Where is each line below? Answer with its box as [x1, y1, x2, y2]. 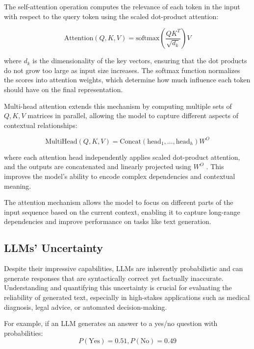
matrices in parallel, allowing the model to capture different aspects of [27, 110, 238, 121]
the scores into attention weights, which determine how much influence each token [4, 75, 251, 85]
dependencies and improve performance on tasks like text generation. [4, 216, 211, 226]
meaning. [4, 180, 31, 191]
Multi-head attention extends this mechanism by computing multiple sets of [4, 100, 232, 111]
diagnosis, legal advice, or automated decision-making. [4, 301, 167, 312]
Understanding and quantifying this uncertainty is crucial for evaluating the [4, 282, 232, 293]
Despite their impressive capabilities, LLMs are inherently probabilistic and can [4, 263, 243, 274]
